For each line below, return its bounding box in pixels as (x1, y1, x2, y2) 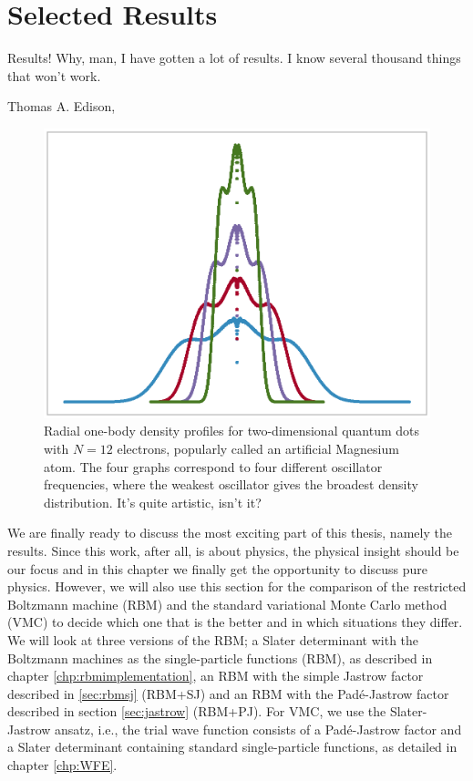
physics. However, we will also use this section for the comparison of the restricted (7, 577, 467, 596)
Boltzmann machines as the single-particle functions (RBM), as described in (7, 648, 433, 667)
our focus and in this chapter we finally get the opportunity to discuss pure (7, 559, 428, 578)
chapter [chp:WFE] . (7, 755, 118, 775)
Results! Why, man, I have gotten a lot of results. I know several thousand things (7, 48, 461, 67)
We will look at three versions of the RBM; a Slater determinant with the (7, 630, 419, 649)
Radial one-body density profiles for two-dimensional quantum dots (44, 421, 420, 440)
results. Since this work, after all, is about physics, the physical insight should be (7, 540, 459, 560)
